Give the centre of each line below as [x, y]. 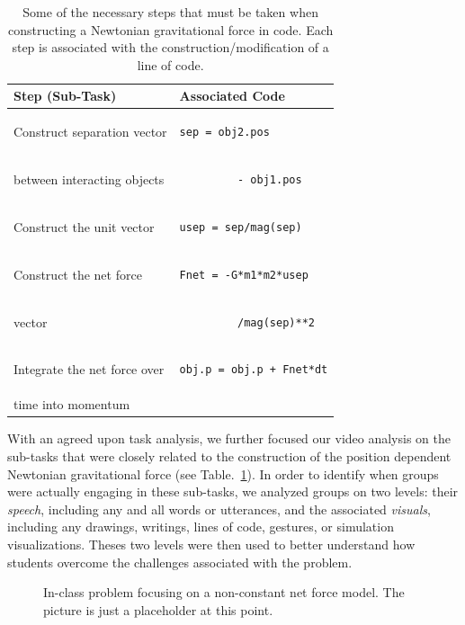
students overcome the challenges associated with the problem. [180, 562]
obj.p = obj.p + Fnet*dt [254, 370]
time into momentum [72, 404]
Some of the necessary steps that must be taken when [170, 12]
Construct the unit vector [84, 226]
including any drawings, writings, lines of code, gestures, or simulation [201, 527]
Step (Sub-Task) [65, 96]
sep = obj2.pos [224, 133]
